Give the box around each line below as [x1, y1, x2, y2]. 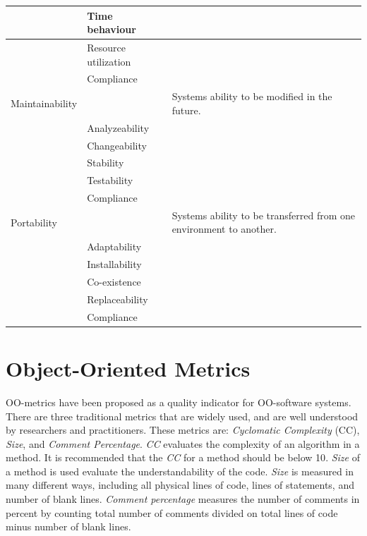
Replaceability [87, 291, 148, 306]
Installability [87, 257, 142, 272]
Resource [87, 39, 126, 54]
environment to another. [172, 221, 277, 236]
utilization [87, 54, 131, 68]
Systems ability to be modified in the [172, 89, 332, 104]
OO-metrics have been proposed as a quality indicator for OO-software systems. [6, 394, 351, 409]
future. [172, 102, 201, 117]
